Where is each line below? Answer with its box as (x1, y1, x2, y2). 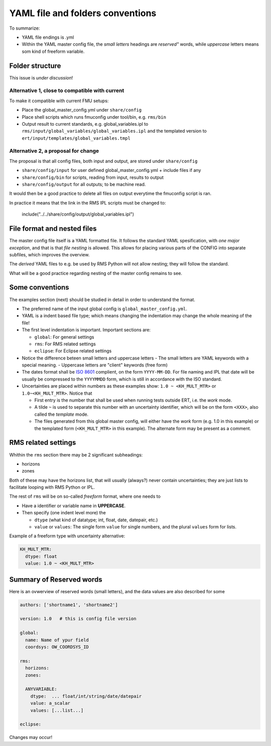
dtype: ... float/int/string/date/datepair (30, 693, 142, 699)
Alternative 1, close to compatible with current (9, 87, 124, 94)
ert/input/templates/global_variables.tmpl (22, 135, 130, 141)
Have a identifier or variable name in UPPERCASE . (22, 503, 125, 509)
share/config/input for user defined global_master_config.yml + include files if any (22, 167, 201, 173)
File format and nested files (9, 224, 97, 233)
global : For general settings (34, 334, 94, 340)
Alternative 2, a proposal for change (9, 147, 99, 154)
